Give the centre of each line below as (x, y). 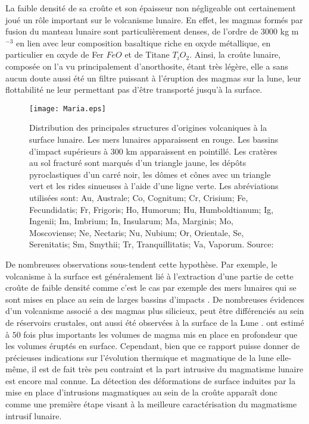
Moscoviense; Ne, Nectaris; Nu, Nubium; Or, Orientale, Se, (137, 232)
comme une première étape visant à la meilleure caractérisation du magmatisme (151, 404)
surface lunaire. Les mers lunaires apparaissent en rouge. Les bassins (154, 139)
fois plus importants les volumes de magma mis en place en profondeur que (160, 334)
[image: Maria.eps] (68, 109)
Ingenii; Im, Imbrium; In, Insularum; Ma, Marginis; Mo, (131, 221)
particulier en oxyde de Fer (54, 54)
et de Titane (147, 54)
